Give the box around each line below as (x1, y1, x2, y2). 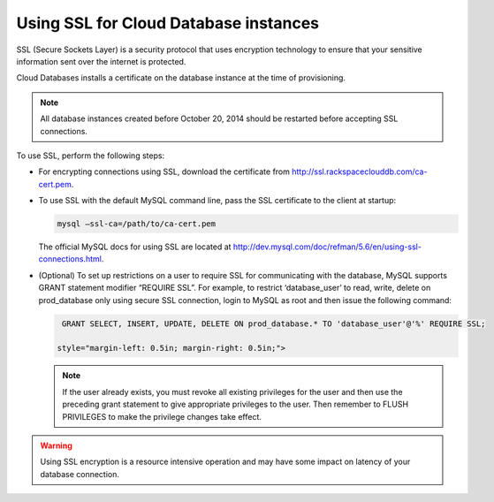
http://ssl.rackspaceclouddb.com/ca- (292, 166, 428, 177)
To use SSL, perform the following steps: (16, 150, 165, 161)
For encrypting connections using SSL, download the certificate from (38, 166, 291, 177)
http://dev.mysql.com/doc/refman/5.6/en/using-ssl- (232, 241, 422, 252)
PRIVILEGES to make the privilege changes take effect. (62, 411, 262, 422)
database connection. (40, 468, 119, 479)
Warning (40, 440, 72, 451)
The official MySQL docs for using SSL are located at (38, 241, 232, 252)
